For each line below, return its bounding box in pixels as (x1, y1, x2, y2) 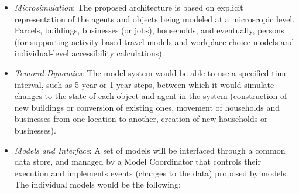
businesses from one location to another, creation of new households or (14, 113, 268, 125)
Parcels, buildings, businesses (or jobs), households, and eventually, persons (14, 24, 284, 36)
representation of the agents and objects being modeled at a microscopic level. (14, 12, 295, 25)
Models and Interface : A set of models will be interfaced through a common (14, 144, 286, 156)
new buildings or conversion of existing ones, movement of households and (14, 101, 280, 113)
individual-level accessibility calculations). (14, 47, 164, 59)
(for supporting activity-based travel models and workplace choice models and (14, 35, 294, 47)
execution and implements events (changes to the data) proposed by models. (14, 166, 288, 179)
